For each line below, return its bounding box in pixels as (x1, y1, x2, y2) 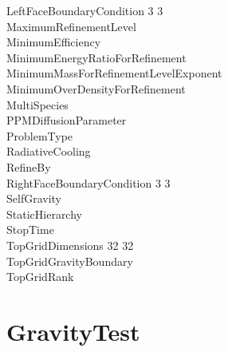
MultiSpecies (6, 96, 69, 113)
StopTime (6, 221, 54, 238)
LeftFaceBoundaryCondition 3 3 (6, 2, 163, 18)
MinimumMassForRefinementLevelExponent (6, 65, 222, 81)
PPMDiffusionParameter (6, 112, 127, 129)
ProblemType (6, 127, 73, 144)
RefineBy (6, 158, 51, 175)
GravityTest (6, 314, 140, 347)
